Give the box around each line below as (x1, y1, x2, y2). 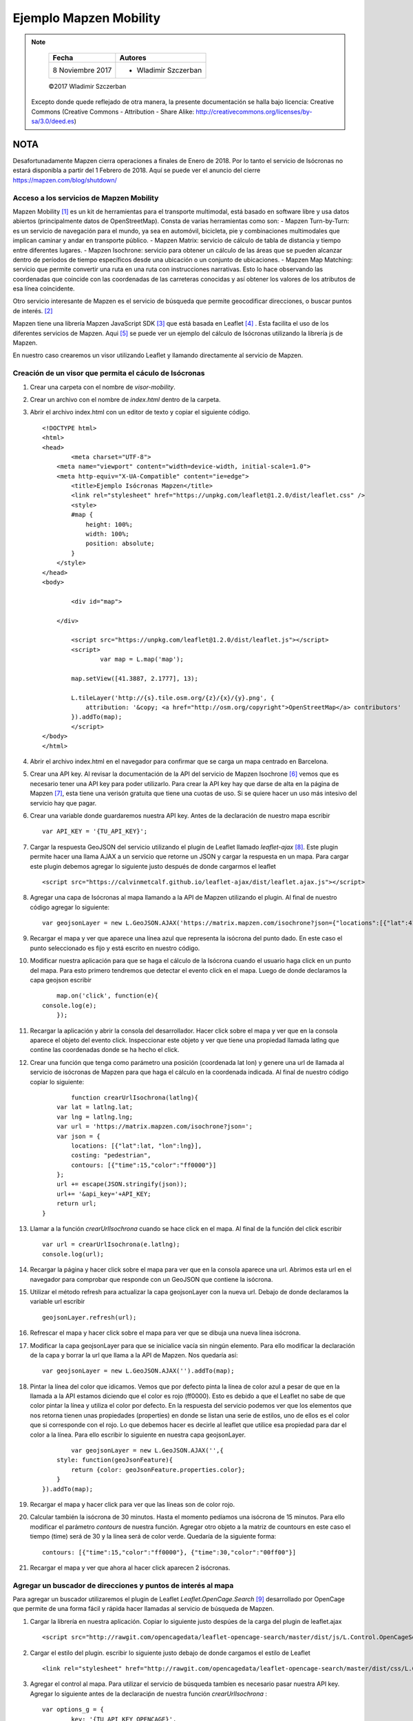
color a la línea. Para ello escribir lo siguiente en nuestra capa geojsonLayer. (30, 1430, 246, 1439)
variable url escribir (30, 1298, 85, 1306)
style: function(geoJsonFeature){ (56, 1456, 173, 1464)
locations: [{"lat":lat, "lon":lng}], (71, 1141, 202, 1150)
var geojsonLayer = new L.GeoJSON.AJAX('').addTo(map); (42, 1367, 235, 1375)
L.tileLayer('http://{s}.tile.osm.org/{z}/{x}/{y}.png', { (71, 694, 275, 701)
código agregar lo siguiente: (30, 902, 110, 911)
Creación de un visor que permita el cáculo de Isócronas (12, 368, 205, 378)
